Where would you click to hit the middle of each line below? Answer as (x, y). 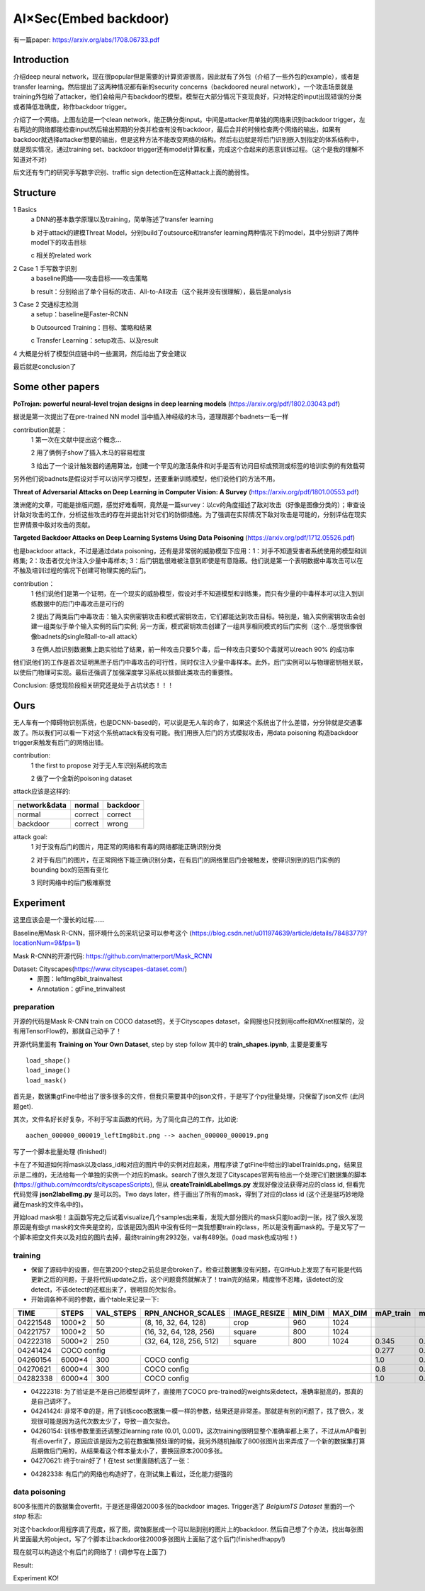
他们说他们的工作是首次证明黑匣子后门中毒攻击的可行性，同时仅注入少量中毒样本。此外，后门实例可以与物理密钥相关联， (190, 663)
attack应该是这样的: (42, 792)
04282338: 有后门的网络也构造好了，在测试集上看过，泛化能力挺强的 (132, 1474)
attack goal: (30, 836)
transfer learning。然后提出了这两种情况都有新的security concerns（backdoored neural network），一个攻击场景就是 (183, 87)
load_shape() (48, 1060)
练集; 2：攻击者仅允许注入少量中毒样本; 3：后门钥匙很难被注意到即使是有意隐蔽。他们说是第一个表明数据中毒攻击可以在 (188, 560)
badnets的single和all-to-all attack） (89, 636)
